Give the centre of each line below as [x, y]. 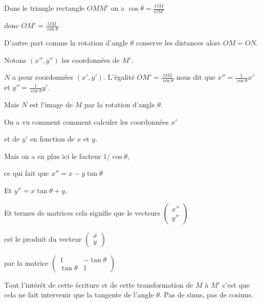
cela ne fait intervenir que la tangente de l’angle [79, 295]
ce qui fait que [27, 173]
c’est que [236, 284]
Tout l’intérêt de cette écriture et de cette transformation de [99, 284]
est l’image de [51, 104]
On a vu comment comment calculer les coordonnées [86, 121]
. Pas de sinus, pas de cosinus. [206, 295]
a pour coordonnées [43, 77]
